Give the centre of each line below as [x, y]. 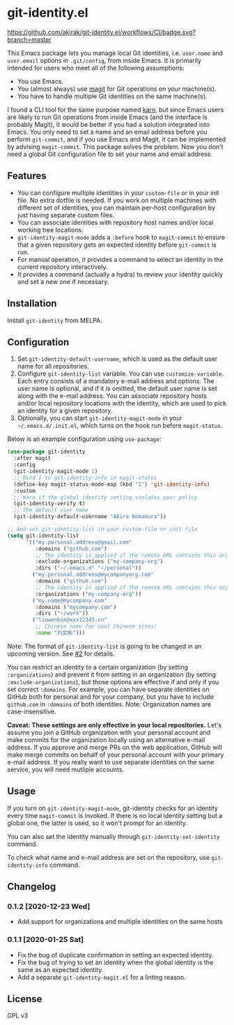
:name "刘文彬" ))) [60, 633]
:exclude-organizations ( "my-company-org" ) [99, 562]
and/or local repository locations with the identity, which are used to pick [122, 403]
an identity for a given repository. [65, 411]
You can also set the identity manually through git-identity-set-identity [114, 836]
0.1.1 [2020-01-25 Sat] [46, 940]
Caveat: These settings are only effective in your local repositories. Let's [115, 725]
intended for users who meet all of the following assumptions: [96, 68]
